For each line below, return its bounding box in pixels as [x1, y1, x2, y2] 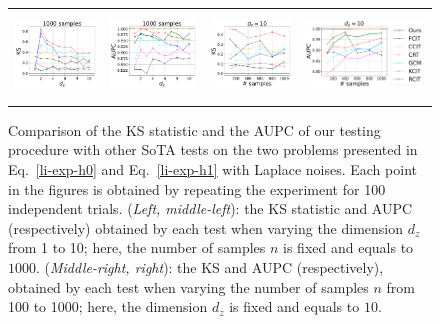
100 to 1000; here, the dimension [8, 296, 208, 317]
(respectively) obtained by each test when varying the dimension [8, 217, 404, 238]
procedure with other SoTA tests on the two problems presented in [8, 139, 418, 160]
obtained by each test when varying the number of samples [8, 276, 369, 297]
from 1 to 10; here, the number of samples [8, 237, 266, 258]
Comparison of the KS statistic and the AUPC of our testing [8, 119, 381, 140]
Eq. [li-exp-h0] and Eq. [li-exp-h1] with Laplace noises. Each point [8, 158, 417, 179]
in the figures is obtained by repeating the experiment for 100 [8, 178, 386, 199]
